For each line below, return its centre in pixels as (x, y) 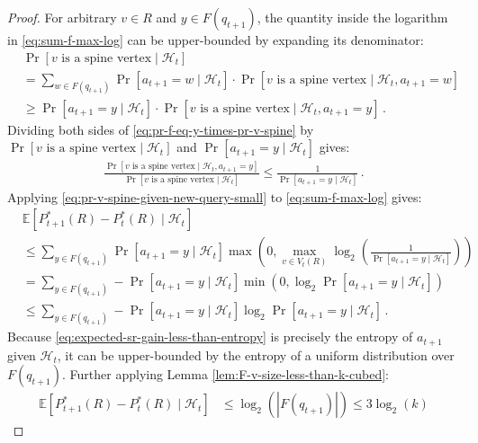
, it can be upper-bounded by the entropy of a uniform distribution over (256, 354)
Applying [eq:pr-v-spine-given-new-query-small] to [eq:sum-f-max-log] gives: (215, 196)
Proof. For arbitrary (62, 17)
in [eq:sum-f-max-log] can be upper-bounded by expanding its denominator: (216, 40)
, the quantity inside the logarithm (352, 17)
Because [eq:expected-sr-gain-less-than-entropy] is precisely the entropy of (210, 337)
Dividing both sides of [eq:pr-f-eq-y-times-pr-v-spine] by (161, 129)
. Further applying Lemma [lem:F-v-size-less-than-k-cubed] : (225, 374)
